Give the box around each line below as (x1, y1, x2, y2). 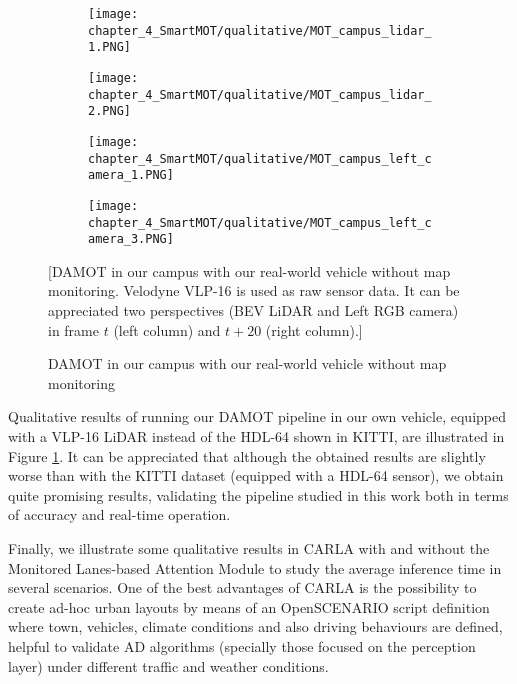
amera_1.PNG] (88, 168, 174, 183)
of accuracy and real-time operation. (8, 504, 231, 525)
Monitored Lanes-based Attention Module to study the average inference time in (8, 557, 502, 578)
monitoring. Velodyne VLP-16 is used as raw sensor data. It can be (48, 280, 460, 301)
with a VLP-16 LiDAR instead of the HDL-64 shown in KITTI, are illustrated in (8, 426, 505, 447)
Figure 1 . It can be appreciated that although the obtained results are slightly (8, 445, 486, 466)
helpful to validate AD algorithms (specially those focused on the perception (8, 635, 476, 656)
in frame (48, 319, 99, 340)
